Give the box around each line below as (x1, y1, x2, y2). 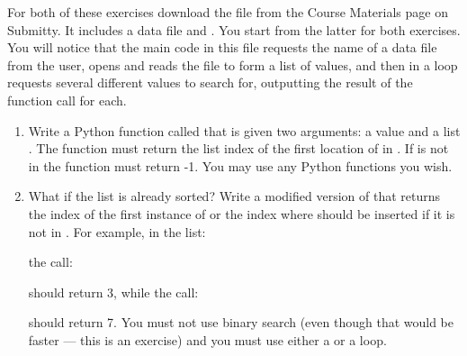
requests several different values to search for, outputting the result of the (7, 73, 413, 92)
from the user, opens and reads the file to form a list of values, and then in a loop (7, 55, 458, 74)
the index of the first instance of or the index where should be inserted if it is (28, 204, 455, 223)
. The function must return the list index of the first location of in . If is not (28, 139, 449, 158)
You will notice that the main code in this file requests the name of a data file (7, 38, 437, 57)
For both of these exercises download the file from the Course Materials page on (7, 3, 448, 21)
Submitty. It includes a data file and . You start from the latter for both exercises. (7, 20, 461, 39)
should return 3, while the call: (28, 282, 199, 301)
